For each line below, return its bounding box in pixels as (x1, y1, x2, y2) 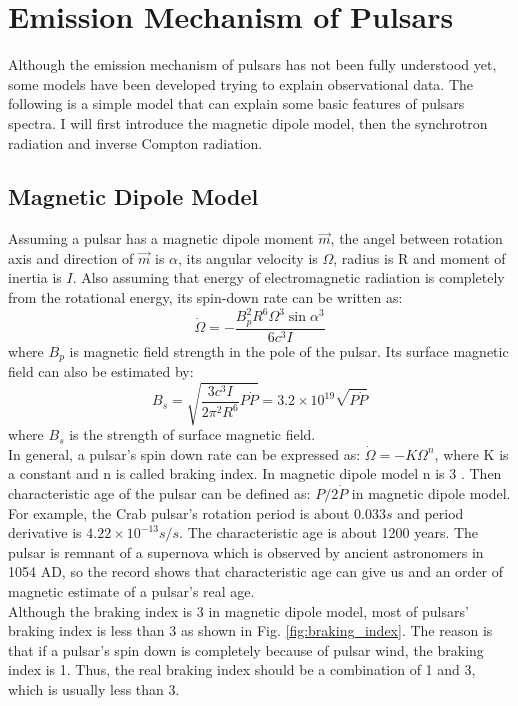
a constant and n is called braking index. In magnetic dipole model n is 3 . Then (8, 463, 502, 484)
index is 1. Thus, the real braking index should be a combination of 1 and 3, (8, 659, 476, 680)
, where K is (434, 443, 509, 464)
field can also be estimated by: (8, 361, 194, 382)
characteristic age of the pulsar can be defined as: (8, 483, 311, 504)
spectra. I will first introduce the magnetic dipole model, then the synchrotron (8, 112, 488, 133)
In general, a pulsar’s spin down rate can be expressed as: (8, 443, 361, 464)
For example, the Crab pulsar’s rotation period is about (8, 502, 350, 523)
